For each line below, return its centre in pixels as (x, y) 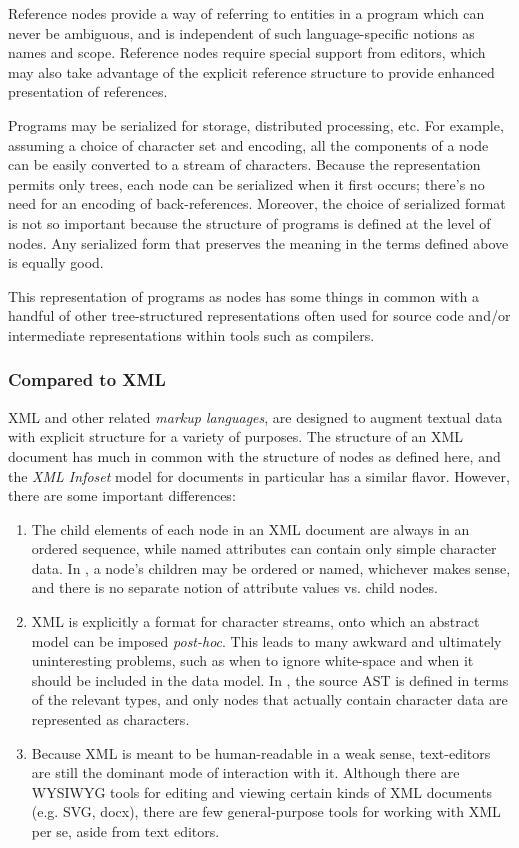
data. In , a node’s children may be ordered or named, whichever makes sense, (271, 567)
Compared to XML (87, 379)
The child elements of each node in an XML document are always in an (250, 528)
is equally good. (56, 262)
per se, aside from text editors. (125, 831)
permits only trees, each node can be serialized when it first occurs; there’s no (246, 183)
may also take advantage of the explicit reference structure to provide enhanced (251, 71)
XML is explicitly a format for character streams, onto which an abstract (255, 621)
